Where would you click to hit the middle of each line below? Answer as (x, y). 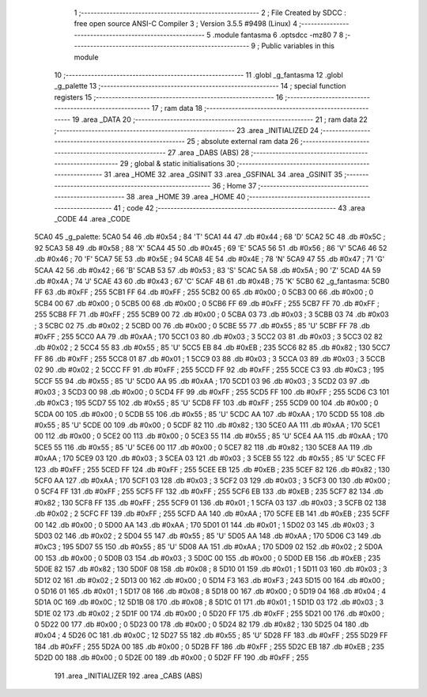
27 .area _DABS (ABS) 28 (208, 152)
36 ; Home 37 (234, 185)
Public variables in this (298, 46)
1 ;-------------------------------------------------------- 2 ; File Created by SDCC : (210, 13)
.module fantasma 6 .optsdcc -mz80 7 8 (278, 35)
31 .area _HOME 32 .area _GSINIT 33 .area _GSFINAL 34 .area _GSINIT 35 (223, 175)
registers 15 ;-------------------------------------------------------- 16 (169, 97)
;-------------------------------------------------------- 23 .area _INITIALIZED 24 (187, 130)
